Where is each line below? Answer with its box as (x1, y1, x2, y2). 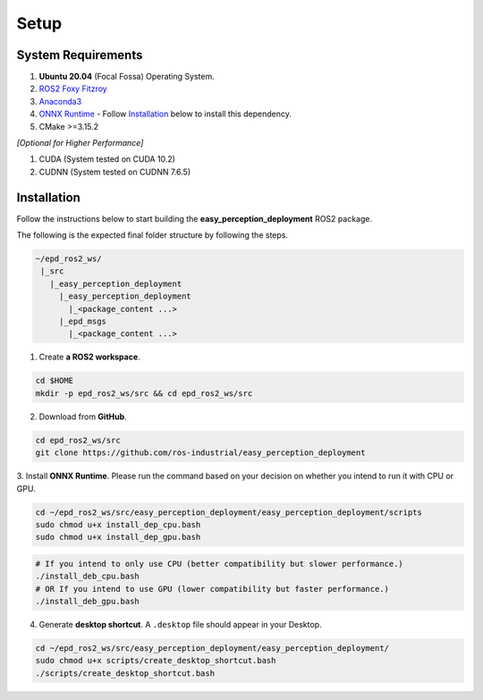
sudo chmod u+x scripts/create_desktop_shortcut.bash (35, 655, 276, 666)
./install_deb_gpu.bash (35, 596, 140, 607)
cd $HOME (35, 375, 74, 386)
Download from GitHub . (38, 411, 127, 422)
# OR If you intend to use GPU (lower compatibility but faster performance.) (35, 584, 389, 594)
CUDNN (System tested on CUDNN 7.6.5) (38, 166, 191, 177)
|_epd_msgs (58, 316, 107, 326)
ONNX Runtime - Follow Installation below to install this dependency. (38, 108, 292, 120)
